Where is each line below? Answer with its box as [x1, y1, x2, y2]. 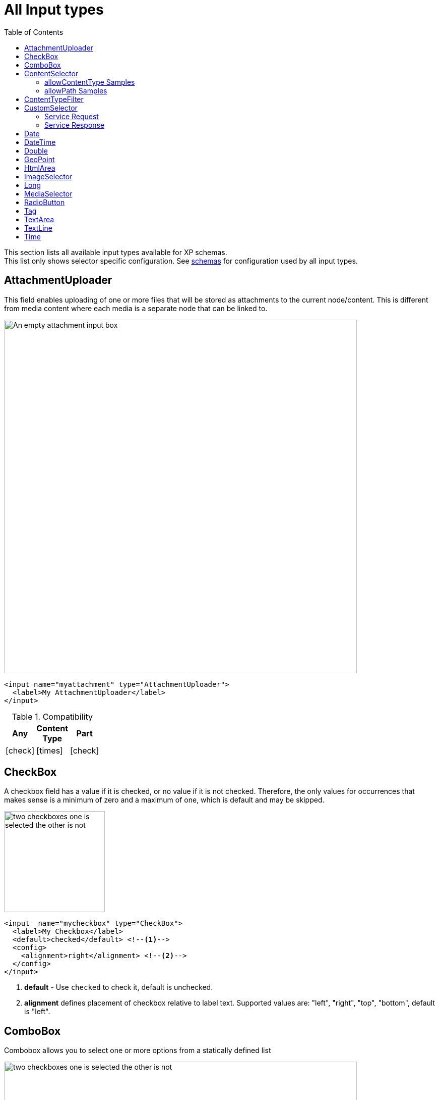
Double [24, 146, 48, 155]
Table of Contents [4, 27, 64, 36]
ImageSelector [24, 172, 73, 181]
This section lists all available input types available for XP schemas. [4, 247, 227, 257]
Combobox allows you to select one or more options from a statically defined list [4, 1046, 271, 1055]
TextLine [24, 223, 53, 232]
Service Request [44, 112, 99, 121]
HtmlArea [24, 163, 55, 172]
